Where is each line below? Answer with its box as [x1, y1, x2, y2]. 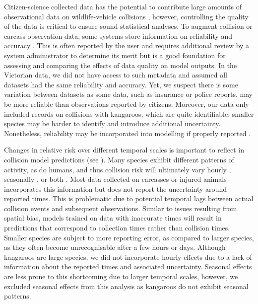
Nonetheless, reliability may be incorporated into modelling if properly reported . [4, 128, 251, 138]
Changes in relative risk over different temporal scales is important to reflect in [4, 145, 245, 155]
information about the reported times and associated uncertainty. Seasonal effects [4, 261, 252, 272]
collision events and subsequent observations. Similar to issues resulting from [4, 203, 237, 213]
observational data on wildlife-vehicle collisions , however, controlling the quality [4, 11, 249, 21]
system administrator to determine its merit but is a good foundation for [4, 50, 226, 60]
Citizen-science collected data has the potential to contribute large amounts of [4, 1, 242, 11]
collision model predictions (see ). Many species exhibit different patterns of [4, 154, 234, 164]
